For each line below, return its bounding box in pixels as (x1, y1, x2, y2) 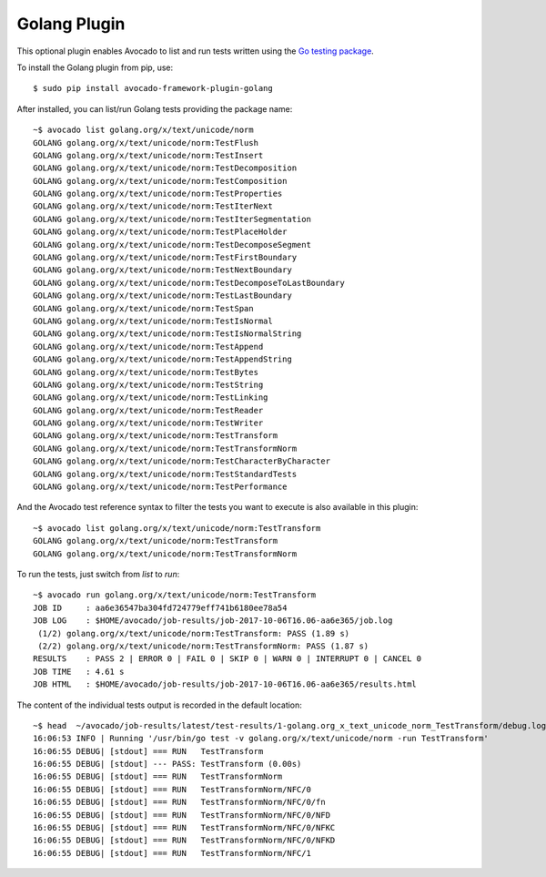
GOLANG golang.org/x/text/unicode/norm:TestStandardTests (33, 469, 298, 479)
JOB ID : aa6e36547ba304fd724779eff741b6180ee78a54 (33, 602, 288, 613)
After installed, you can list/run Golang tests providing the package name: (16, 103, 293, 114)
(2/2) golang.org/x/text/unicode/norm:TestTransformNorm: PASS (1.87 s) (37, 640, 369, 651)
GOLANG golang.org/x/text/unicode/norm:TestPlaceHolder (33, 227, 288, 237)
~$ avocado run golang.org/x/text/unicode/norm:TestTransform (33, 590, 317, 600)
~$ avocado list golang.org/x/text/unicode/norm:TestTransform (33, 523, 321, 533)
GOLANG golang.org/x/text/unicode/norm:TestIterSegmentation (33, 214, 311, 224)
